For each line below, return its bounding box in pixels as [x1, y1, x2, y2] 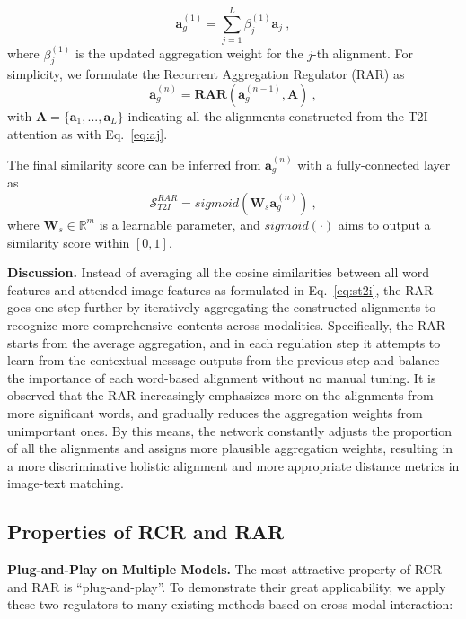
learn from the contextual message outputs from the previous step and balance [7, 351, 440, 370]
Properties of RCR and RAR [7, 518, 285, 545]
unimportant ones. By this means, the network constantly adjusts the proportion [7, 421, 453, 440]
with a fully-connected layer [297, 154, 451, 173]
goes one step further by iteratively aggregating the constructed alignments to [7, 298, 436, 317]
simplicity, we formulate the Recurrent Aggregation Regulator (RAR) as [7, 65, 405, 83]
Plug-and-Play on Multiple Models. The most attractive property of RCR [7, 560, 443, 579]
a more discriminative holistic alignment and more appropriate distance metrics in [7, 456, 460, 475]
